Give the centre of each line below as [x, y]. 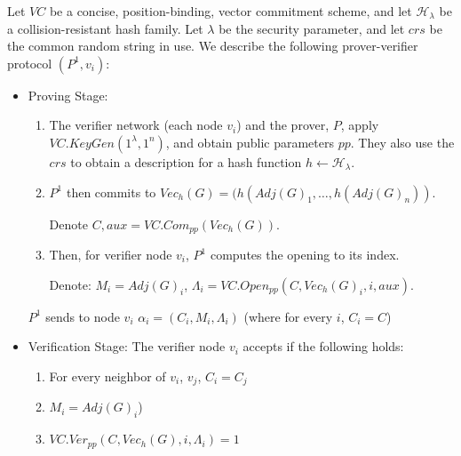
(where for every [288, 316]
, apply [360, 125]
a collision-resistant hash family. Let [105, 28]
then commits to [111, 192]
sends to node [83, 316]
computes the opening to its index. [305, 255]
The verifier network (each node [136, 125]
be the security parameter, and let [312, 28]
